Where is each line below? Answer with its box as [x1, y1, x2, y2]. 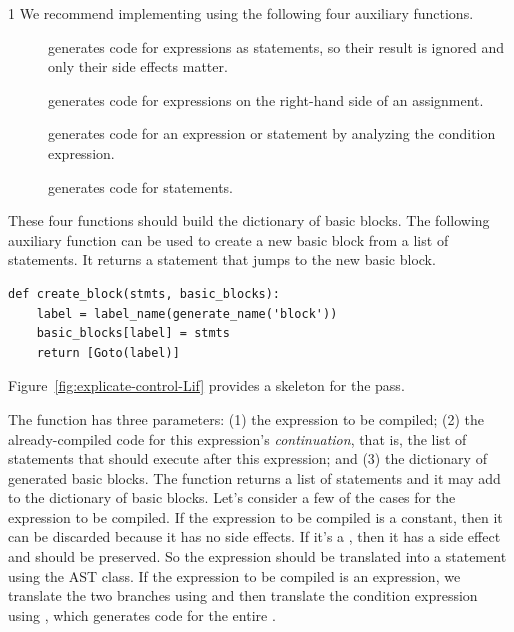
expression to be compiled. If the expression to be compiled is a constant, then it [8, 506, 503, 527]
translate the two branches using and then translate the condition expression [8, 585, 478, 606]
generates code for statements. [48, 176, 233, 197]
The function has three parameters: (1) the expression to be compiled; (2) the [8, 408, 485, 429]
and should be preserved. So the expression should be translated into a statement [8, 546, 507, 567]
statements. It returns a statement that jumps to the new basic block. [8, 249, 436, 270]
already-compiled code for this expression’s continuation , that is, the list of [8, 428, 467, 449]
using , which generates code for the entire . [8, 604, 276, 625]
